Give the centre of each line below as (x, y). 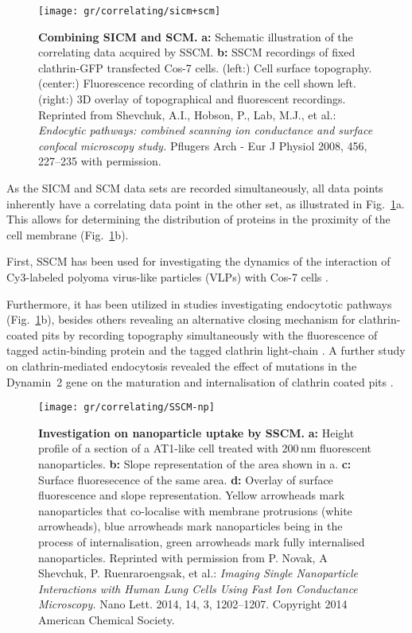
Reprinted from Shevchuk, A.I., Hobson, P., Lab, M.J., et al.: (187, 114)
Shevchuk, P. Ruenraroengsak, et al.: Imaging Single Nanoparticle (198, 573)
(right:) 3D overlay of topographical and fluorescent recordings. (192, 99)
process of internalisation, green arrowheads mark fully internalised (202, 541)
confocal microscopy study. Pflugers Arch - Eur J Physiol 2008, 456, (203, 145)
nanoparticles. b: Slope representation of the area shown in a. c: (195, 463)
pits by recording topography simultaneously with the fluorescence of (210, 334)
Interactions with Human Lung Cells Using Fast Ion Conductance (198, 588)
